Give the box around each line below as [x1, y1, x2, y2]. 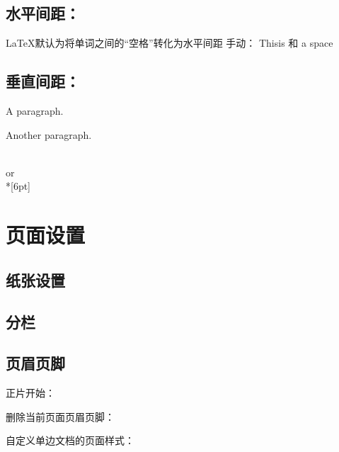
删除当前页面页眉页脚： [6, 409, 115, 424]
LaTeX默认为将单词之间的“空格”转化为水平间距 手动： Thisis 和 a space [6, 35, 333, 50]
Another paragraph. [6, 127, 92, 142]
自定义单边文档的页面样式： [6, 433, 134, 448]
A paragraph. [6, 103, 64, 118]
